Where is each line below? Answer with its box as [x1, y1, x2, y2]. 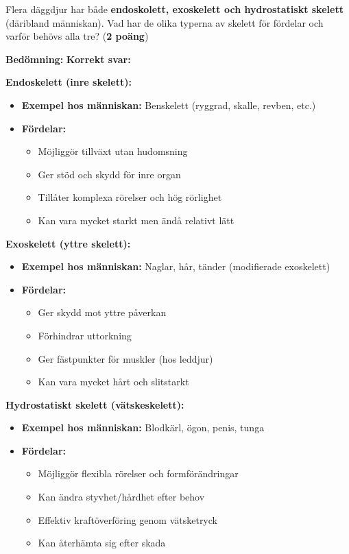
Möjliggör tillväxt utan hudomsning [38, 144, 188, 158]
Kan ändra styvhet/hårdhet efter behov [38, 490, 205, 504]
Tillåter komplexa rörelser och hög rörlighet [38, 190, 222, 204]
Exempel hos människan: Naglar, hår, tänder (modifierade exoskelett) [21, 259, 330, 274]
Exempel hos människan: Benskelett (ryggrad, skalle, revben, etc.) [21, 97, 316, 112]
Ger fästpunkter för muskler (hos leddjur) [38, 351, 213, 365]
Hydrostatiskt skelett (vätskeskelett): [5, 397, 184, 411]
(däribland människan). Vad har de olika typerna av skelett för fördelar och [5, 15, 324, 29]
